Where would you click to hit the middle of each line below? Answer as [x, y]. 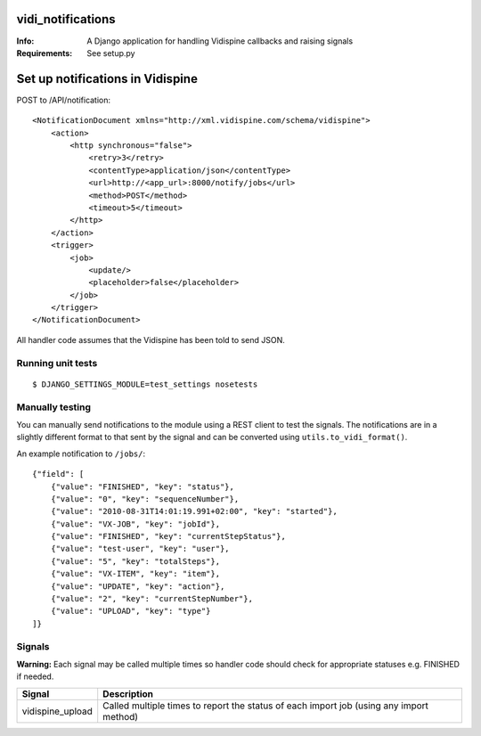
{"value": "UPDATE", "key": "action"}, [138, 586]
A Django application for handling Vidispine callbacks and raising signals [220, 41]
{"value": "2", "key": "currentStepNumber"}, [152, 599]
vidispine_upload [57, 711]
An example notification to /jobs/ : [81, 454]
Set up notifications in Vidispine [107, 79]
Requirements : [45, 53]
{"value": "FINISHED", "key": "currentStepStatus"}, [168, 536]
